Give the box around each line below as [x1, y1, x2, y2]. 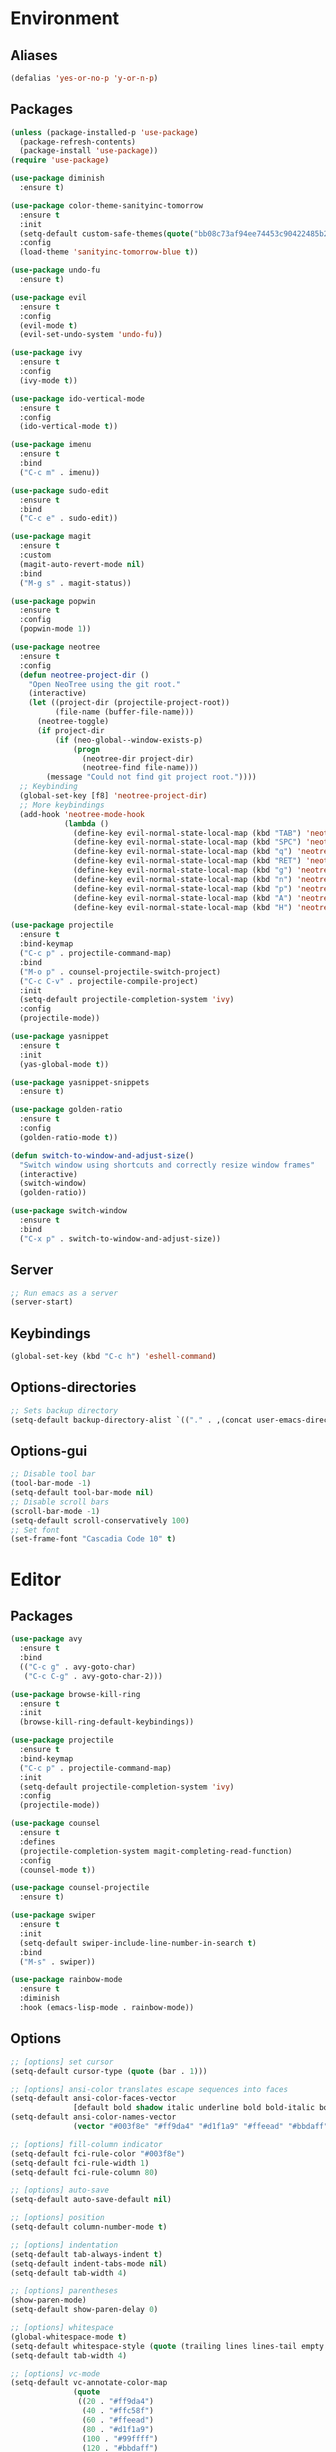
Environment [10, 7, 120, 30]
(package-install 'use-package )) [19, 146, 159, 156]
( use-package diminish [10, 173, 105, 184]
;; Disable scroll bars [10, 1497, 110, 1507]
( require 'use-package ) [10, 155, 110, 166]
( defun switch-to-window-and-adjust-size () [10, 1150, 195, 1161]
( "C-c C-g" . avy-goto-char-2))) [23, 1671, 163, 1681]
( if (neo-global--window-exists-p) [54, 735, 203, 745]
